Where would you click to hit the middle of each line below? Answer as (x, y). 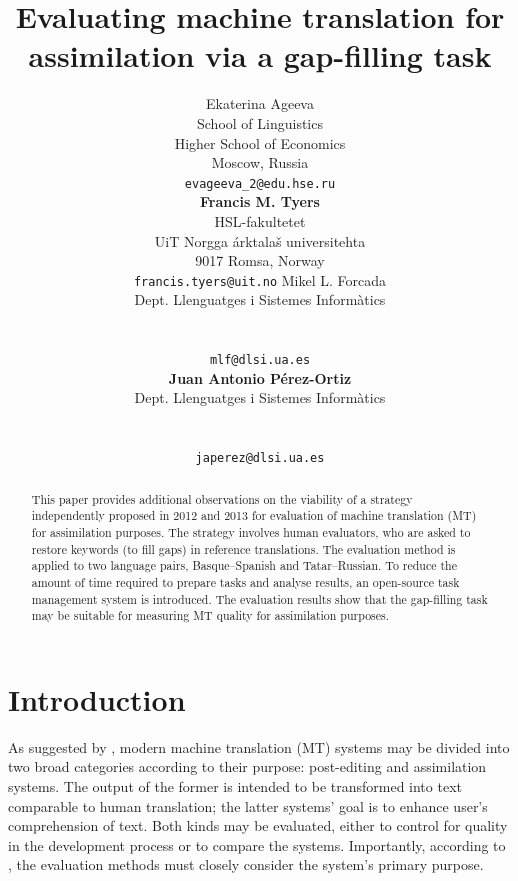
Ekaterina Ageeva (260, 103)
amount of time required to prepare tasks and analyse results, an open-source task (245, 581)
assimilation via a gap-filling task (260, 55)
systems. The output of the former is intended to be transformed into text (235, 786)
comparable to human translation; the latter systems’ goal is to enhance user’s (248, 805)
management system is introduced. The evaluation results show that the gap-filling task (259, 598)
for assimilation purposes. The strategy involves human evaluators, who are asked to (251, 531)
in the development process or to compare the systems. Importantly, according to (257, 844)
